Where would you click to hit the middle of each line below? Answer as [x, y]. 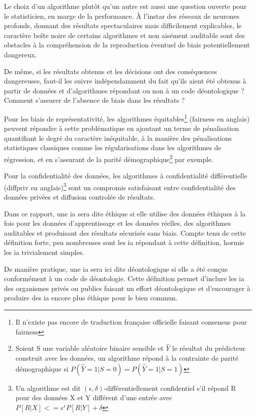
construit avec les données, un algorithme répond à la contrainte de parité [127, 358]
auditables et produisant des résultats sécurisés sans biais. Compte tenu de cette [125, 232]
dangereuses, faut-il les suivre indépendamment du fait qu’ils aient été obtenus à [125, 81]
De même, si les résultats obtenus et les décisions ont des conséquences [111, 71]
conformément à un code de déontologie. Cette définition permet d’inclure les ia [124, 278]
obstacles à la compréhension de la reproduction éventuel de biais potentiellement [127, 45]
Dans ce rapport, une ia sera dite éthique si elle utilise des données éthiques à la [125, 213]
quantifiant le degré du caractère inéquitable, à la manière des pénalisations [118, 138]
